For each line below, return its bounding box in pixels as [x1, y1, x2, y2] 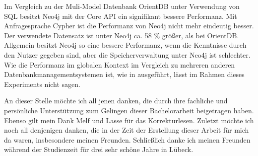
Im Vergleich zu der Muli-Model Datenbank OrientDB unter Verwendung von [4, 1, 240, 11]
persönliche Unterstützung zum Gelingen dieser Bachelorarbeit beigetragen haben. [4, 105, 254, 115]
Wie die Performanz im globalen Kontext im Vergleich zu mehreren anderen [4, 59, 235, 70]
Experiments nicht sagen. [4, 78, 80, 89]
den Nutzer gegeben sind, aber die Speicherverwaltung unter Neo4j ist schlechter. [4, 49, 251, 60]
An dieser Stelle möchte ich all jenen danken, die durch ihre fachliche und [4, 95, 228, 106]
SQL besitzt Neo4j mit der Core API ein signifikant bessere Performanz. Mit [4, 10, 237, 21]
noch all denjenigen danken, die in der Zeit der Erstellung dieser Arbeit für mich [4, 125, 249, 135]
